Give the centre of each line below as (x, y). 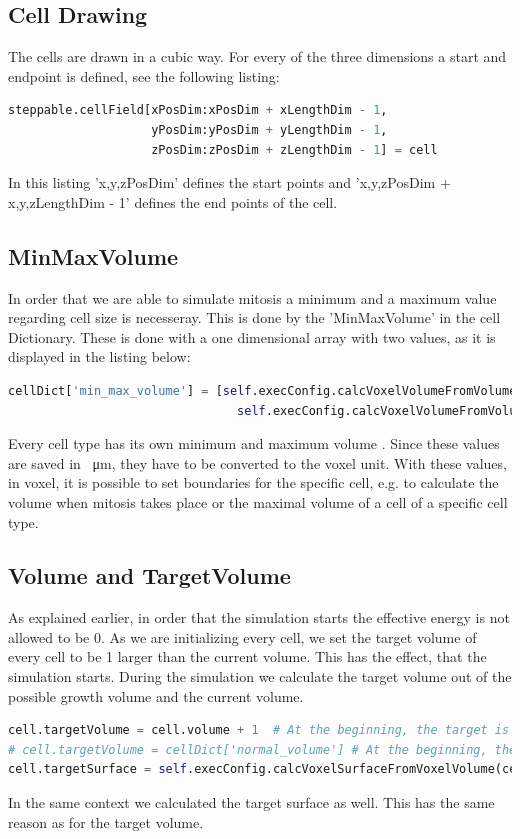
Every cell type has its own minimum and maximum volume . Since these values (254, 443)
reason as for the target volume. (106, 821)
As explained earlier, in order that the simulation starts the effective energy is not (259, 617)
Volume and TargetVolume (149, 575)
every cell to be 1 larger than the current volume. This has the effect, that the (247, 656)
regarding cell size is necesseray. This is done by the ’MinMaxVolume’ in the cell (254, 317)
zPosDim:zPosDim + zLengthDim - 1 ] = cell (294, 149)
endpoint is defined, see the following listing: (144, 75)
